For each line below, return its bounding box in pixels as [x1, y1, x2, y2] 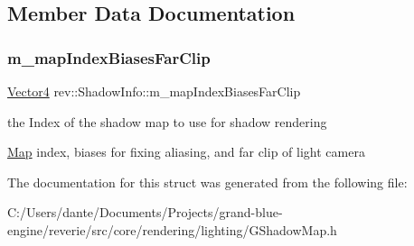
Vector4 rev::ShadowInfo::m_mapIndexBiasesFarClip [7, 82, 301, 100]
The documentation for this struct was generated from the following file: [7, 172, 408, 191]
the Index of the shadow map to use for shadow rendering [7, 112, 327, 131]
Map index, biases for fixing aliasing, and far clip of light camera [7, 142, 365, 161]
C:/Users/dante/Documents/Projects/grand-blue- [7, 203, 283, 222]
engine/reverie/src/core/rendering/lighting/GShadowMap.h [7, 220, 337, 239]
